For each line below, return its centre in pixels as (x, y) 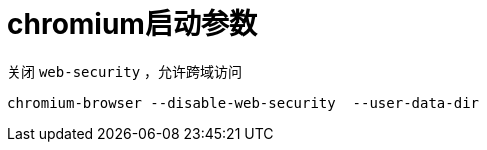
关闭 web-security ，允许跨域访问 (125, 71)
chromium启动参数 (132, 24)
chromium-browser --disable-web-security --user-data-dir (243, 102)
